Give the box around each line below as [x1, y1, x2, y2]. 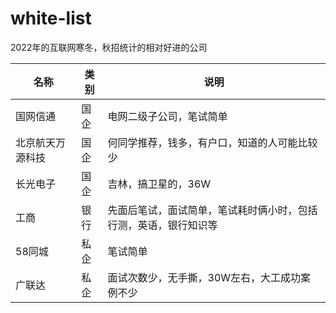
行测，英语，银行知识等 [107, 218, 218, 232]
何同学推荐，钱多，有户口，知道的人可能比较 [107, 135, 318, 149]
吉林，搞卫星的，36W [107, 177, 212, 191]
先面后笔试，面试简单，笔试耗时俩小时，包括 [107, 203, 318, 217]
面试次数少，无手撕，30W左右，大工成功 [107, 270, 302, 284]
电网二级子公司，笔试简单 [107, 109, 228, 123]
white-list [10, 7, 92, 30]
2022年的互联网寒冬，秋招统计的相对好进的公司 [10, 41, 208, 53]
